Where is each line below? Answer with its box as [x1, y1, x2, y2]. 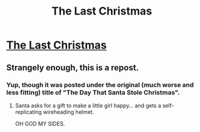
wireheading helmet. [43, 108, 95, 116]
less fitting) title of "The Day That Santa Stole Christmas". [6, 88, 180, 96]
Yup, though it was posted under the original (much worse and [6, 81, 194, 89]
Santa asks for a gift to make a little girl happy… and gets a [15, 102, 162, 109]
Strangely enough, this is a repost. [6, 62, 139, 73]
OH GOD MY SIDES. [15, 120, 65, 127]
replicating [15, 108, 42, 116]
